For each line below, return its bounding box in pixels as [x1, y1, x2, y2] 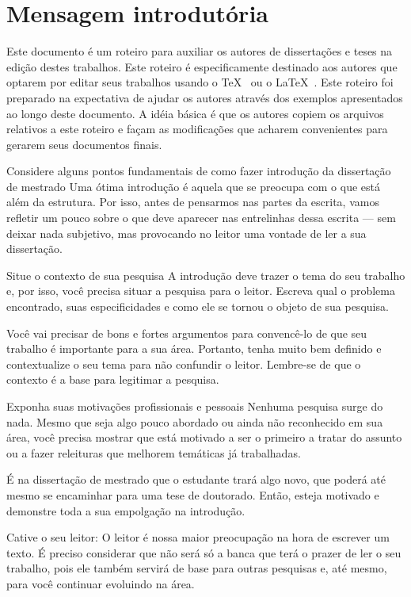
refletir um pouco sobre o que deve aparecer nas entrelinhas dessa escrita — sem [6, 209, 396, 226]
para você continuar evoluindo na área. [6, 575, 195, 591]
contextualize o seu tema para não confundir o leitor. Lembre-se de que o [6, 355, 361, 372]
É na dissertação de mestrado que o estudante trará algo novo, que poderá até [6, 471, 386, 488]
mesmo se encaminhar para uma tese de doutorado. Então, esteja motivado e [6, 486, 379, 503]
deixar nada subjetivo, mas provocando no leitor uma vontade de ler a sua [6, 224, 367, 241]
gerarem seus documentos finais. [6, 136, 162, 152]
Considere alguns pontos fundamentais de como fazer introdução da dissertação [6, 163, 391, 179]
